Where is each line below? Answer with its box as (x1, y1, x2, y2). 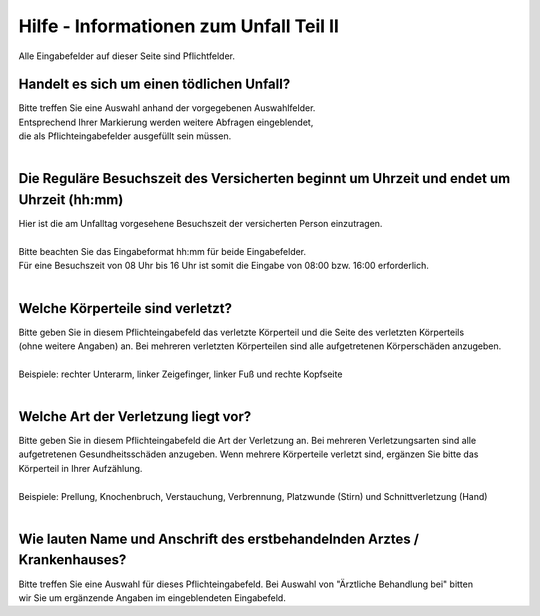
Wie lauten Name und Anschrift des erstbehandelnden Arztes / (18, 530, 420, 547)
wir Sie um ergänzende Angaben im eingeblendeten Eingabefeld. (18, 591, 287, 604)
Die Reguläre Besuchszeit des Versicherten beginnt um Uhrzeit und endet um (18, 170, 511, 187)
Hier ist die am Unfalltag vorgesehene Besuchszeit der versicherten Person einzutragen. (18, 218, 383, 230)
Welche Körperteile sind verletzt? (18, 300, 232, 317)
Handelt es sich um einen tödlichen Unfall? (18, 76, 291, 93)
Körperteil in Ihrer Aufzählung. (18, 462, 143, 474)
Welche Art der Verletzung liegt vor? (18, 408, 252, 425)
